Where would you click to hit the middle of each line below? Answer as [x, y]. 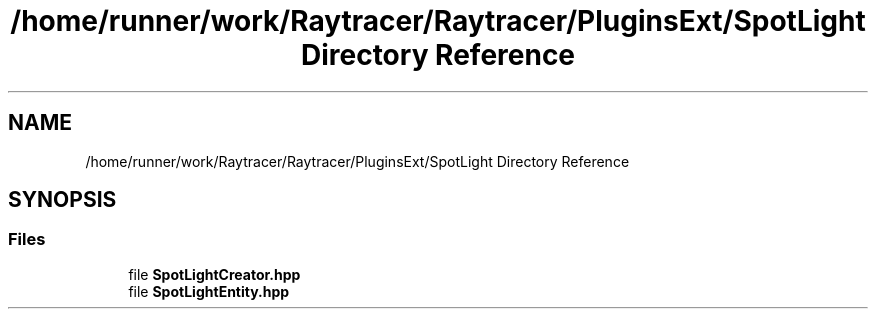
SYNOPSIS [62, 200]
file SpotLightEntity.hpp [209, 291]
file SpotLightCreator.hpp [214, 274]
